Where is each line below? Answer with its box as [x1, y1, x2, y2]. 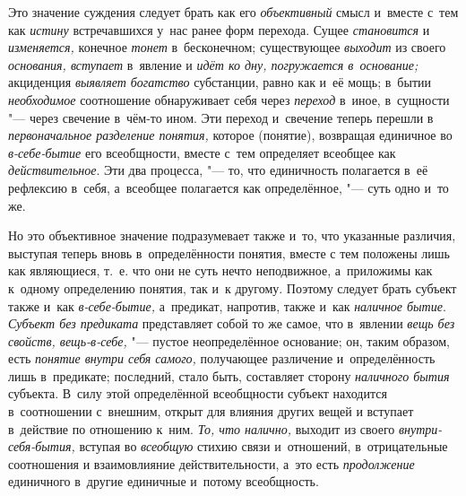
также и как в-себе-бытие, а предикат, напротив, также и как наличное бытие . [8, 296, 446, 315]
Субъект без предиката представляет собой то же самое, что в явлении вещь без [8, 314, 455, 333]
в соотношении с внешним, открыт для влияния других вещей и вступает [8, 402, 414, 421]
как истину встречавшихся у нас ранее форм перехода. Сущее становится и [8, 20, 430, 39]
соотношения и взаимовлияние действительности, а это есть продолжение [8, 454, 415, 473]
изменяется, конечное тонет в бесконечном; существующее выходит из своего [8, 38, 446, 57]
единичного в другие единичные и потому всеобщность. [8, 472, 319, 491]
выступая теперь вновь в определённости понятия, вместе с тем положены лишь [8, 243, 450, 262]
